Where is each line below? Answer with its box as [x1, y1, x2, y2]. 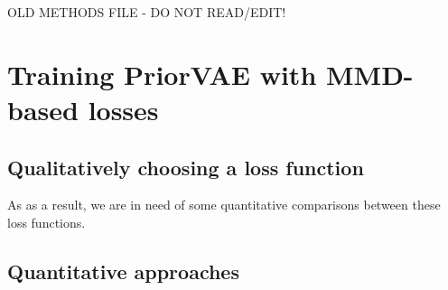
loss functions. [7, 212, 86, 231]
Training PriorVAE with [7, 55, 317, 92]
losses [88, 90, 159, 127]
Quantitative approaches [7, 257, 239, 285]
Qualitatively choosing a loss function [7, 153, 364, 181]
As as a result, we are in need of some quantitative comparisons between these [7, 195, 441, 214]
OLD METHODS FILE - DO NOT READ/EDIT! [7, 3, 286, 21]
